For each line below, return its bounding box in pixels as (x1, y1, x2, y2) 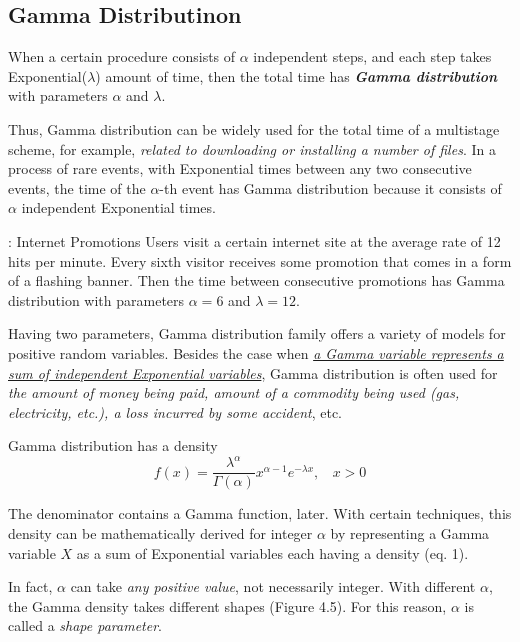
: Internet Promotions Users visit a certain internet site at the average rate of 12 (8, 230, 501, 251)
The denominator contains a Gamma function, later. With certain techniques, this (8, 503, 512, 524)
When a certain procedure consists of (8, 46, 236, 67)
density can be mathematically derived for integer (8, 523, 313, 544)
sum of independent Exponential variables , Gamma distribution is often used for (8, 362, 498, 383)
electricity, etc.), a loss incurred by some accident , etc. (8, 401, 342, 422)
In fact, (8, 576, 53, 597)
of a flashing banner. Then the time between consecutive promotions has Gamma (8, 270, 505, 291)
